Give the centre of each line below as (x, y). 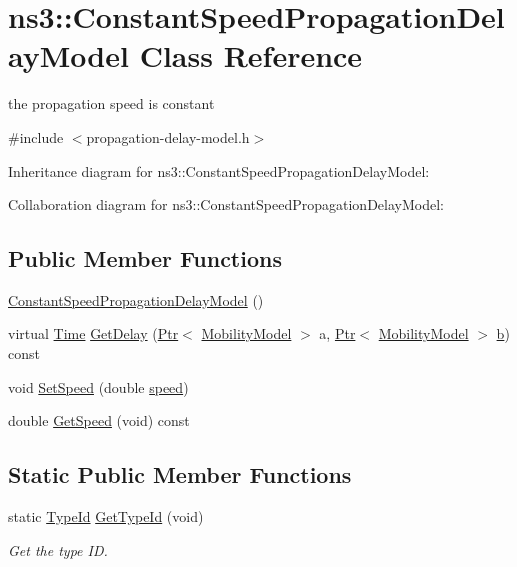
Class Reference (251, 55)
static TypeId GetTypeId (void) (106, 516)
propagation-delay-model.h (168, 136)
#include (36, 136)
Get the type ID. (58, 549)
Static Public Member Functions (180, 474)
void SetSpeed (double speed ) (98, 386)
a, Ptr (337, 333)
